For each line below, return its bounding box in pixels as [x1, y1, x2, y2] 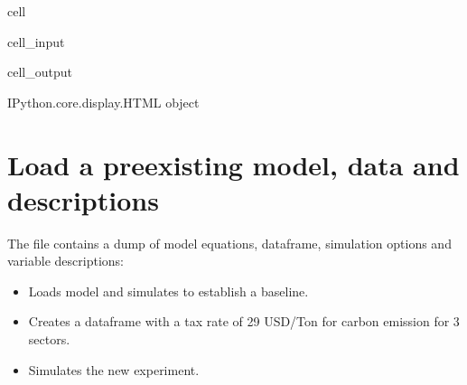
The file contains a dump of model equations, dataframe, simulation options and [7, 233, 452, 252]
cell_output [7, 62, 72, 81]
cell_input [7, 32, 65, 51]
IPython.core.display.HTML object [7, 92, 200, 111]
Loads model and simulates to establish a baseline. [28, 281, 309, 300]
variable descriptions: [7, 251, 124, 270]
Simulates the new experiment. [28, 360, 200, 379]
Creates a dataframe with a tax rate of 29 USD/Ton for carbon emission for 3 [28, 312, 460, 331]
